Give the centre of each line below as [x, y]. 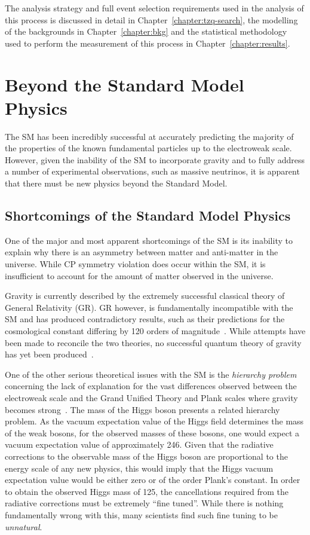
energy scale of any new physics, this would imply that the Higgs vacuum [139, 468]
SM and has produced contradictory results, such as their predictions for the [145, 319]
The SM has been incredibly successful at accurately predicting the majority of [149, 136]
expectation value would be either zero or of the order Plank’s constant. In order [153, 480]
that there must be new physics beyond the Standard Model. [116, 183]
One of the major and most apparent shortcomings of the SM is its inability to [149, 240]
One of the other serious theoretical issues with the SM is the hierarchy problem [151, 374]
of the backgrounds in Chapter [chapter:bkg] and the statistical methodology [146, 31]
